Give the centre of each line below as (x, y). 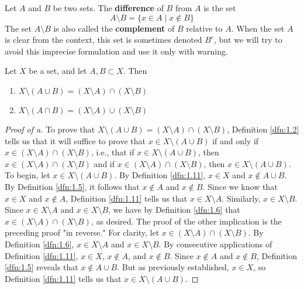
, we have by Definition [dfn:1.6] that (174, 210)
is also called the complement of (114, 28)
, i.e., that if (113, 152)
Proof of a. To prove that (50, 129)
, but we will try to (248, 40)
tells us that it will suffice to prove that (75, 140)
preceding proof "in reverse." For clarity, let (82, 232)
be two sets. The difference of (108, 8)
